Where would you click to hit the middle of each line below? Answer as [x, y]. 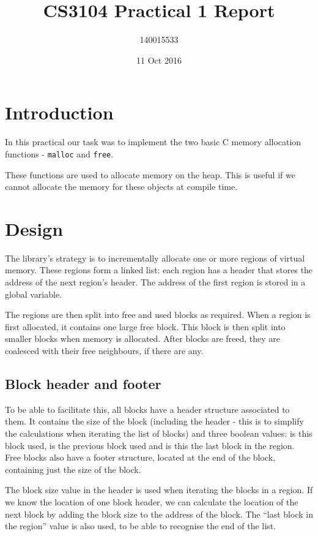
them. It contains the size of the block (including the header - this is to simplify [154, 421]
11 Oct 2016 [159, 60]
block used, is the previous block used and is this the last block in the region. [150, 445]
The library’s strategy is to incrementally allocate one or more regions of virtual [155, 258]
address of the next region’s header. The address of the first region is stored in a [155, 282]
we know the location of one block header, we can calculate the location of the [152, 501]
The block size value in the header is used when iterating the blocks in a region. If [159, 490]
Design [34, 228]
